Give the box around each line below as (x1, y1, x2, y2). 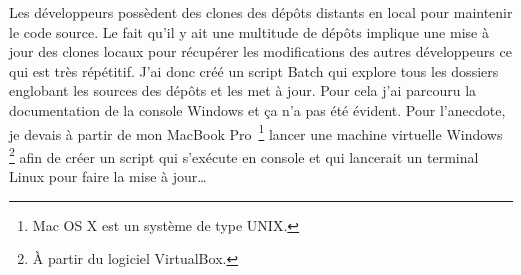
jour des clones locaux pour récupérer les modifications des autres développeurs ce (9, 41, 512, 62)
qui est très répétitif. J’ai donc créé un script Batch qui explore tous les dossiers (9, 60, 499, 81)
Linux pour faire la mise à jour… (9, 166, 207, 187)
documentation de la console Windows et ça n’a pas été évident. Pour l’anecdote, (9, 99, 506, 120)
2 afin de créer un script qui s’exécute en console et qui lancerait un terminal (9, 143, 479, 167)
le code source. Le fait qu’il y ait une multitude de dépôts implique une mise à (9, 21, 489, 42)
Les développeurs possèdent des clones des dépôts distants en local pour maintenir (9, 2, 513, 22)
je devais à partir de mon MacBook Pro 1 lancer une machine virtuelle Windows (9, 120, 503, 144)
